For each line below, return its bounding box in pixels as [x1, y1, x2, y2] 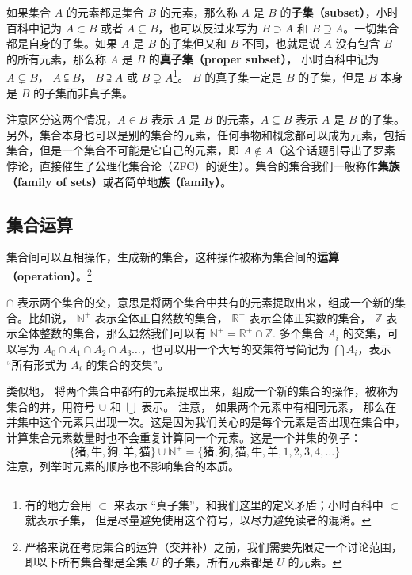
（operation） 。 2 [6, 265, 92, 284]
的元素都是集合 [66, 4, 144, 20]
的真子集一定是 [204, 69, 283, 86]
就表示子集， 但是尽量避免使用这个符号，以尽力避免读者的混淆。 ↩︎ [25, 512, 372, 528]
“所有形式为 [6, 356, 67, 372]
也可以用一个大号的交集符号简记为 [151, 341, 330, 357]
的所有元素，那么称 [6, 50, 106, 67]
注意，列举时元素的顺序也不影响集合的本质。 [6, 458, 239, 474]
